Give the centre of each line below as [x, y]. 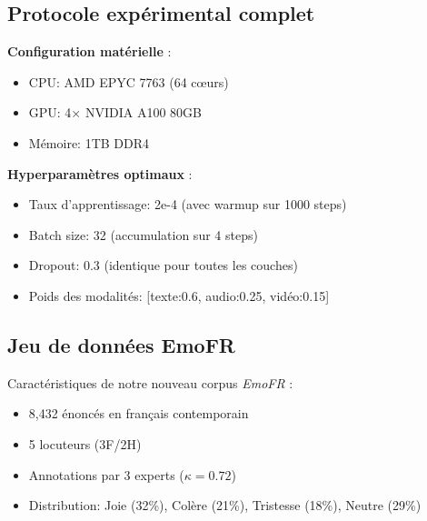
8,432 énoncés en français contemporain [139, 413]
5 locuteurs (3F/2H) [85, 443]
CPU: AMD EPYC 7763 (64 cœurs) [129, 81]
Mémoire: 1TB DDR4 [89, 142]
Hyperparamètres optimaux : [100, 173]
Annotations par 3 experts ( [106, 474]
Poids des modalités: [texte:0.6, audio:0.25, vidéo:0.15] [179, 295]
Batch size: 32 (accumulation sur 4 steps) [143, 234]
